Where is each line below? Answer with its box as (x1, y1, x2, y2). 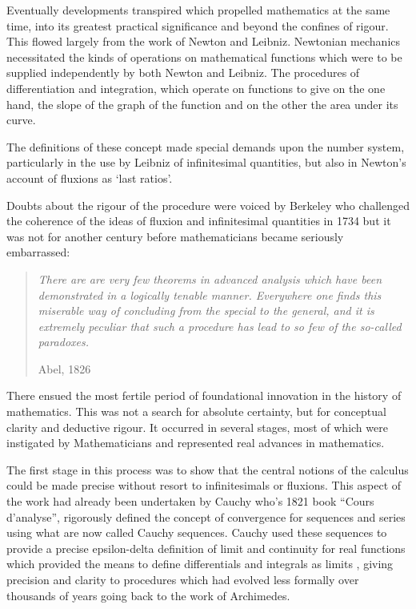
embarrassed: (6, 244, 70, 260)
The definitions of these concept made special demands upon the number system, (6, 138, 405, 155)
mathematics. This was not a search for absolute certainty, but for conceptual (6, 403, 386, 420)
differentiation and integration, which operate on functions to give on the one (6, 79, 386, 96)
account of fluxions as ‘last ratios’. (6, 169, 173, 186)
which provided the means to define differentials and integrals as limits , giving (6, 555, 394, 572)
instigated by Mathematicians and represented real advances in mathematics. (6, 434, 385, 451)
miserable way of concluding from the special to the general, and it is (38, 302, 374, 319)
